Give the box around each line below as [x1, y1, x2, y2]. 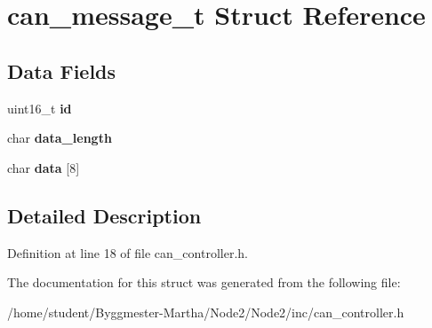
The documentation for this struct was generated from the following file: [7, 273, 401, 292]
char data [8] [7, 158, 80, 176]
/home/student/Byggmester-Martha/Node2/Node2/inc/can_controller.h [7, 302, 404, 321]
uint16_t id [7, 98, 72, 117]
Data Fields [7, 57, 116, 84]
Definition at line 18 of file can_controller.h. [7, 243, 248, 262]
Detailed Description [7, 201, 202, 229]
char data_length [7, 129, 112, 147]
